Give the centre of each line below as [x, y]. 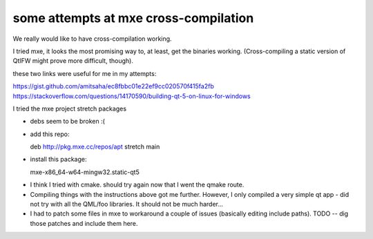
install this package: [58, 160]
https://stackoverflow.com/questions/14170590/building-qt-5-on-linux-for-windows [132, 96]
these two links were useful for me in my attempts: [85, 73]
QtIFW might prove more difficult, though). [73, 61]
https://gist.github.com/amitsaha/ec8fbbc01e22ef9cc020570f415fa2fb [113, 86]
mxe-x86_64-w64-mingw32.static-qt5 [85, 172]
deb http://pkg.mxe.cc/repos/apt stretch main [95, 147]
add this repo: [50, 134]
